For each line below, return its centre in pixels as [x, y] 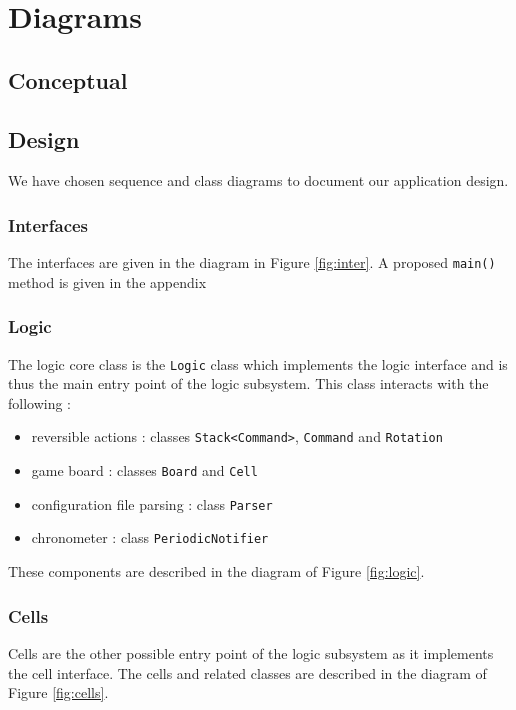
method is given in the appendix [107, 281]
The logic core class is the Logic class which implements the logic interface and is [258, 363]
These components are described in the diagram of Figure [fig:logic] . [216, 571]
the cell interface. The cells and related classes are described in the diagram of [247, 672]
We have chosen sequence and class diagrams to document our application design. [258, 180]
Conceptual [68, 79]
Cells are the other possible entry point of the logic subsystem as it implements [251, 652]
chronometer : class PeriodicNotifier [150, 537]
